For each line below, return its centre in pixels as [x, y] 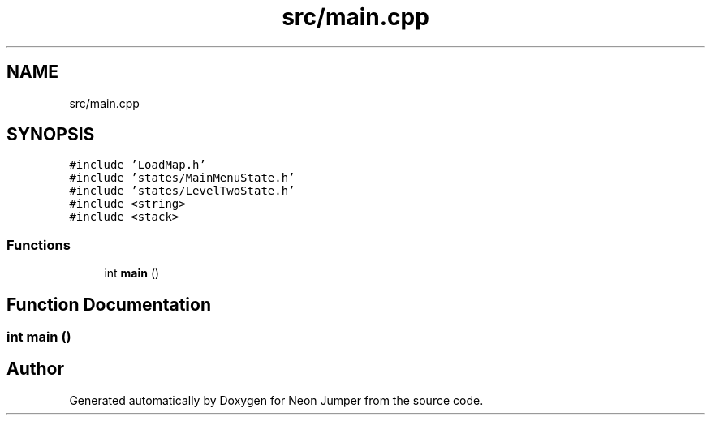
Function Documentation [109, 304]
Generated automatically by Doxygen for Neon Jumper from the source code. [276, 400]
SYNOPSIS [51, 135]
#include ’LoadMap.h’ [138, 165]
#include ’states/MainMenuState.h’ [182, 178]
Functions [39, 245]
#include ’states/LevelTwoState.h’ [182, 191]
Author [35, 369]
